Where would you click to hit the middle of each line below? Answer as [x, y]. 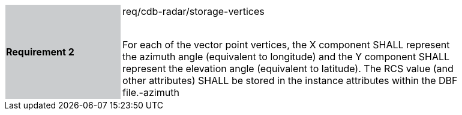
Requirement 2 [40, 52]
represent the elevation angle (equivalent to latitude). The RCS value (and [288, 69]
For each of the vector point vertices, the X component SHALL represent [286, 45]
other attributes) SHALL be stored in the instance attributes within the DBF [290, 80]
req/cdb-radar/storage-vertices [193, 11]
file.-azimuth [151, 92]
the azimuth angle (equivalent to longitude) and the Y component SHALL [286, 57]
